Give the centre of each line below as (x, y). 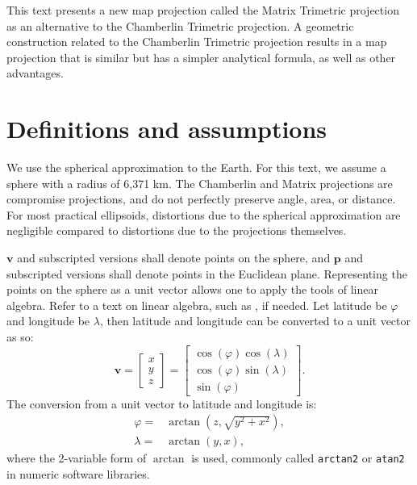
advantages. (35, 73)
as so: (20, 337)
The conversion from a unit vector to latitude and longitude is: (162, 403)
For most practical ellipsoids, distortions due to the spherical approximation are (204, 214)
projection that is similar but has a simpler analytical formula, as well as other (201, 57)
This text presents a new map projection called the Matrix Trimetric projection (203, 10)
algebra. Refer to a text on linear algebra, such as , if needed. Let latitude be (197, 305)
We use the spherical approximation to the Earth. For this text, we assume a (196, 167)
